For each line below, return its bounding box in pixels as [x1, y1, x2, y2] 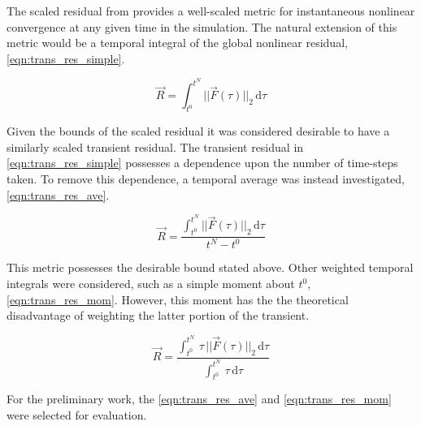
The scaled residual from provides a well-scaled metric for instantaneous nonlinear [7, 2, 415, 19]
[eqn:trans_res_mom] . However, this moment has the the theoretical [7, 290, 349, 308]
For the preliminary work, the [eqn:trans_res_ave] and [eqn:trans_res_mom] [7, 390, 392, 407]
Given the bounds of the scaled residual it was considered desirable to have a [7, 123, 390, 140]
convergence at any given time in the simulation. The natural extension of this [7, 18, 397, 35]
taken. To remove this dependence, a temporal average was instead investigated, [7, 170, 405, 187]
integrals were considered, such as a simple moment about [7, 275, 295, 292]
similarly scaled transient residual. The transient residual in [7, 138, 304, 155]
